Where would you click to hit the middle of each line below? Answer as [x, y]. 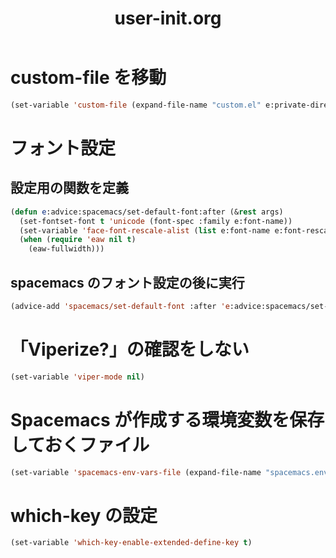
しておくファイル [80, 444]
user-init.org [168, 18]
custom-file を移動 [88, 78]
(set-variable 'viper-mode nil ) [77, 377]
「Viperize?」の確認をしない [130, 349]
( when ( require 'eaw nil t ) [78, 240]
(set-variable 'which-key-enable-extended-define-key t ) [131, 543]
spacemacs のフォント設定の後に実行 [127, 282]
